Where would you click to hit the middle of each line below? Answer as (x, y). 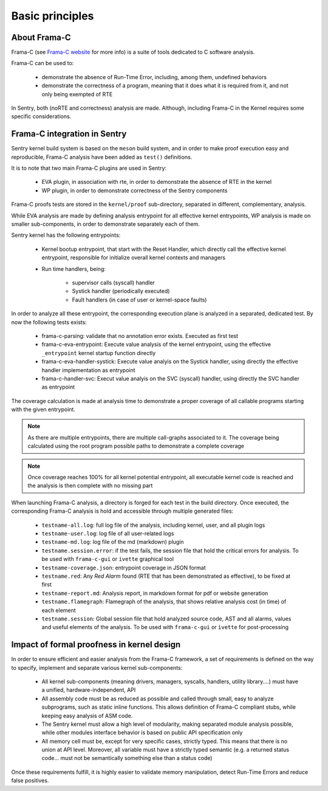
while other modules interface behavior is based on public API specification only (142, 733)
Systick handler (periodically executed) (121, 291)
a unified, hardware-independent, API (89, 690)
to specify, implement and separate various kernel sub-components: (97, 667)
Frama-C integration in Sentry (69, 134)
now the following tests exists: (49, 322)
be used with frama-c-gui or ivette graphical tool (108, 559)
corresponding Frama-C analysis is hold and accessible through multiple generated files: (122, 511)
